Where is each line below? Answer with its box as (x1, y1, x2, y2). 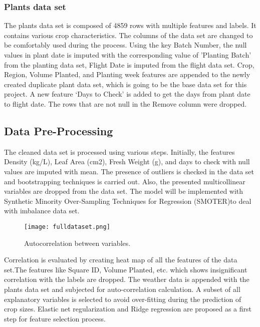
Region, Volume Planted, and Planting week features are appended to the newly (4, 69, 250, 80)
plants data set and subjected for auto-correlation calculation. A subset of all (4, 283, 240, 294)
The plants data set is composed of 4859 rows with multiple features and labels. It (4, 20, 256, 31)
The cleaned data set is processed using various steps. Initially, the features (4, 146, 235, 157)
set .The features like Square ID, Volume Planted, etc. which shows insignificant (4, 264, 247, 274)
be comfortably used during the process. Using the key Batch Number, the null (4, 40, 247, 50)
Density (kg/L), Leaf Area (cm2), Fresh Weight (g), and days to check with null (4, 156, 250, 167)
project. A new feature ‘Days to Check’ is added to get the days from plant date (4, 89, 250, 99)
